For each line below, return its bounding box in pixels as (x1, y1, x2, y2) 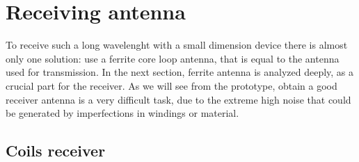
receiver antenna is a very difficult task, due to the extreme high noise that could (6, 92, 351, 106)
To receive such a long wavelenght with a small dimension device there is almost (6, 38, 348, 52)
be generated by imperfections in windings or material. (6, 106, 239, 120)
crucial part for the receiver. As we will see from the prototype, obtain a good (6, 78, 337, 92)
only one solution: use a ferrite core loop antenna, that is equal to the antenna (6, 51, 340, 65)
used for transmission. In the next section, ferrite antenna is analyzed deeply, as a (6, 65, 354, 79)
